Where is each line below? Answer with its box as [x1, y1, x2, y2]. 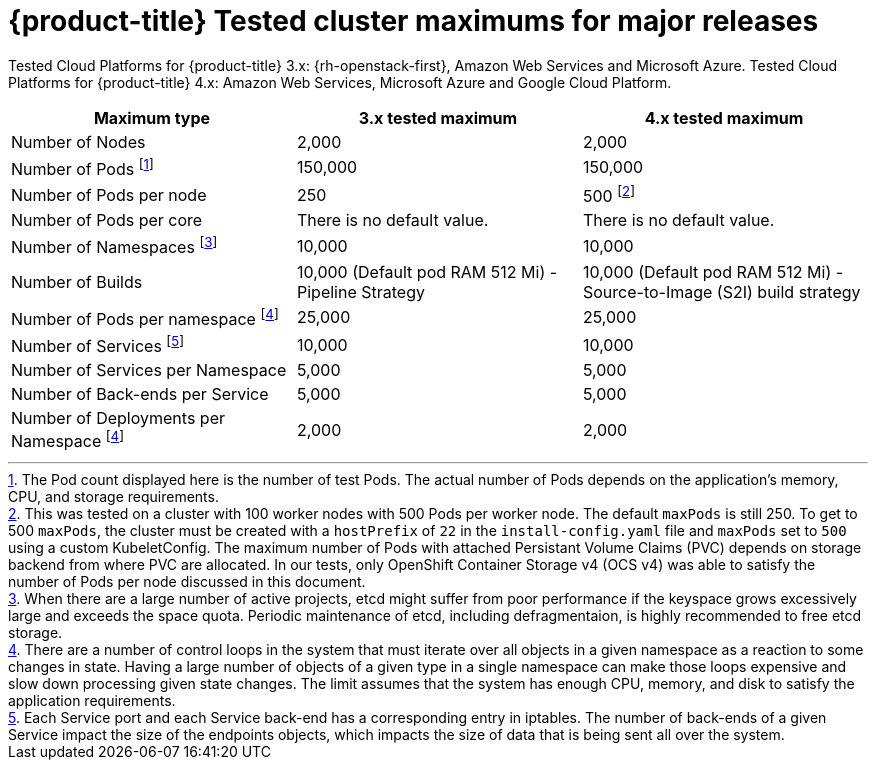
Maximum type [93, 107, 211, 128]
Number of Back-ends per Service [11, 384, 269, 405]
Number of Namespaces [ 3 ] [11, 234, 218, 258]
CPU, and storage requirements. [8, 487, 219, 505]
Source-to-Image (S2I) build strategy [582, 281, 861, 302]
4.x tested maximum [644, 107, 804, 128]
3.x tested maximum [358, 107, 518, 128]
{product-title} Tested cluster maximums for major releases [8, 4, 819, 38]
